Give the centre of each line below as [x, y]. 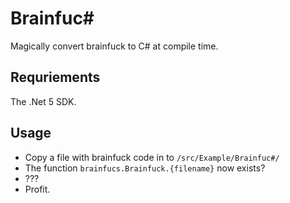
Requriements [55, 77]
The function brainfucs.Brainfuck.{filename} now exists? [145, 168]
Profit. [37, 189]
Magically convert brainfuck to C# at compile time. [114, 46]
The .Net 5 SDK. [43, 101]
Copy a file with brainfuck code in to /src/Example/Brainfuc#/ [152, 157]
